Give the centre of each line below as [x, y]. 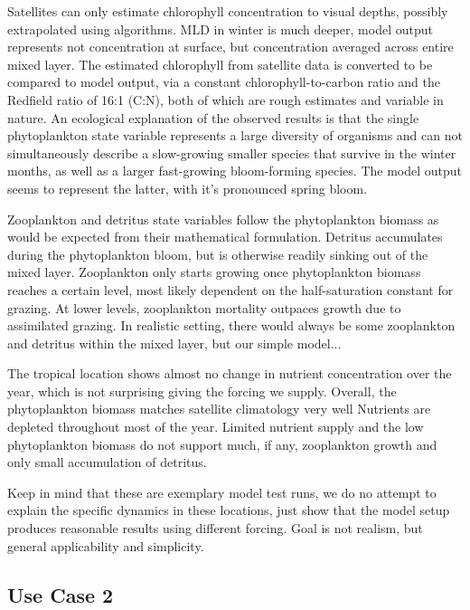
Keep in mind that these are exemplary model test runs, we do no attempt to [222, 492]
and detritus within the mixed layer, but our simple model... [174, 343]
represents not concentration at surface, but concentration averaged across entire [230, 47]
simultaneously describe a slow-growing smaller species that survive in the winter [232, 152]
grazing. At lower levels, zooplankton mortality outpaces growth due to [204, 307]
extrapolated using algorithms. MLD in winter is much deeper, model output [220, 29]
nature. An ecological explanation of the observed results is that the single [213, 117]
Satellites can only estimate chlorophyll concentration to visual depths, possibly [228, 11]
